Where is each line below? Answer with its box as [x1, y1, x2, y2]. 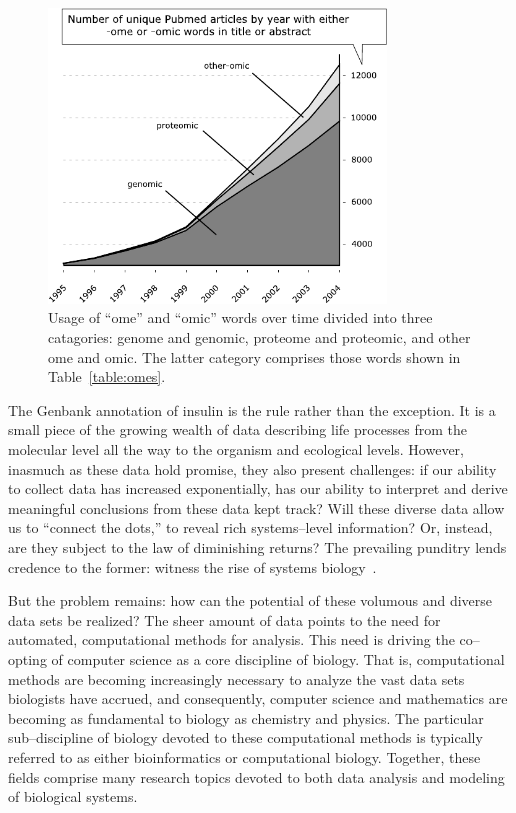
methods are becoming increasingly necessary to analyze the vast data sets [8, 668, 465, 689]
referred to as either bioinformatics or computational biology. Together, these [8, 746, 481, 767]
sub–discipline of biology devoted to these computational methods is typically [8, 727, 483, 748]
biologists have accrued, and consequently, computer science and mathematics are [8, 688, 508, 709]
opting [8, 648, 47, 669]
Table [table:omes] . [48, 366, 166, 387]
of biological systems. [8, 786, 138, 807]
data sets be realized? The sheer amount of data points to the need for [8, 609, 441, 630]
